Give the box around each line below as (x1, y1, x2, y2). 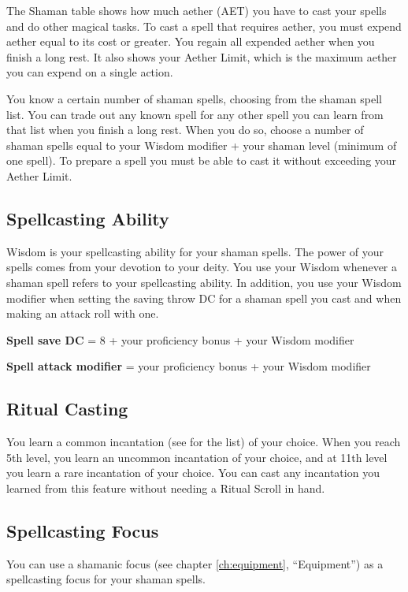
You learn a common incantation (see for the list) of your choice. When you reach (6, 434, 401, 450)
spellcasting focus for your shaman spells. (6, 571, 206, 587)
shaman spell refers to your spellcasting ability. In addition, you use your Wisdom (6, 274, 402, 290)
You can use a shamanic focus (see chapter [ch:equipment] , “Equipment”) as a (6, 555, 384, 572)
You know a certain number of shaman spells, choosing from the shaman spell (6, 90, 382, 106)
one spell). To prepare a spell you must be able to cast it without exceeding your (6, 152, 397, 169)
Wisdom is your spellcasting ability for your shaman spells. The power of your (6, 243, 384, 259)
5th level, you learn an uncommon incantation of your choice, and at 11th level (6, 449, 388, 465)
